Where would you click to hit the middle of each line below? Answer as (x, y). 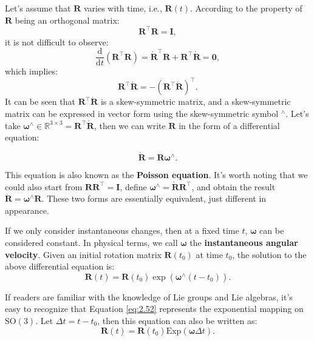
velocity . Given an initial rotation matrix (83, 254)
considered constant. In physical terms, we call (91, 242)
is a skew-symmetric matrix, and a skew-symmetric (196, 101)
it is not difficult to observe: (57, 41)
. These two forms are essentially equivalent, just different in (154, 198)
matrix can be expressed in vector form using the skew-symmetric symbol (142, 114)
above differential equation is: (60, 266)
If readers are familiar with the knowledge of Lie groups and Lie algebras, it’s (149, 296)
